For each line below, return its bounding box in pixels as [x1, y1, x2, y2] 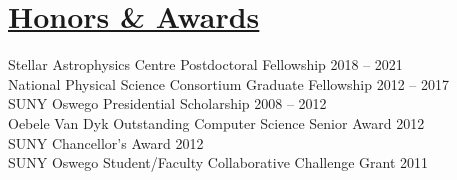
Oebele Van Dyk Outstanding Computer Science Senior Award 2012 [8, 112, 425, 133]
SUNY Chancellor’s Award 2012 [8, 132, 204, 153]
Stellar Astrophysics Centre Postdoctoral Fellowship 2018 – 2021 [8, 54, 403, 75]
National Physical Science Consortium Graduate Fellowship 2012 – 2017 [8, 73, 450, 94]
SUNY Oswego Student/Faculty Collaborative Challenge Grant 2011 [8, 152, 429, 173]
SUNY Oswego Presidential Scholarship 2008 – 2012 [8, 93, 327, 114]
